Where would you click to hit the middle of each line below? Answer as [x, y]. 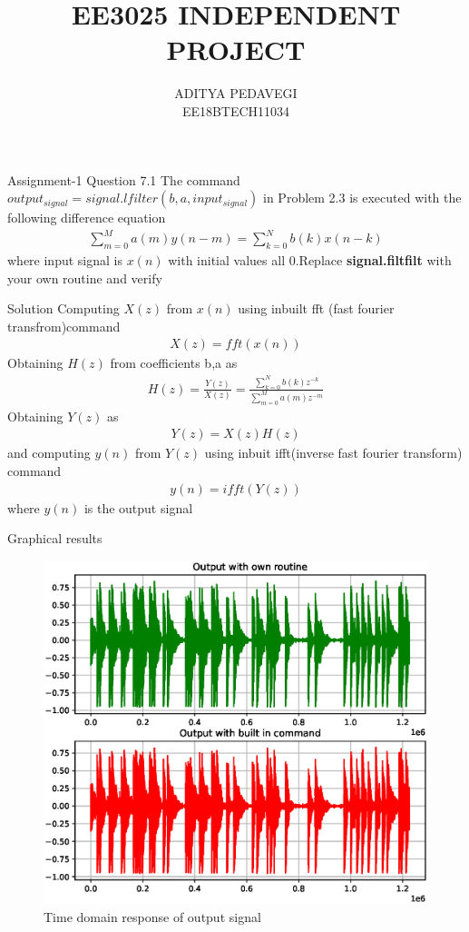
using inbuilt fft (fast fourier [316, 308]
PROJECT [236, 50]
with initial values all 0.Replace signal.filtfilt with [310, 260]
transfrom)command [64, 326]
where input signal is [65, 260]
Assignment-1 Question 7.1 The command [124, 179]
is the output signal [138, 507]
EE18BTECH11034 [236, 110]
